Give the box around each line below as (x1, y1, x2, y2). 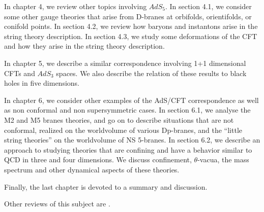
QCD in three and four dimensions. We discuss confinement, (4, 154, 192, 165)
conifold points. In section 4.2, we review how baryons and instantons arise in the (4, 21, 258, 31)
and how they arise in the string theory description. (4, 41, 165, 51)
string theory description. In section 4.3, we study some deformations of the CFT (4, 30, 257, 41)
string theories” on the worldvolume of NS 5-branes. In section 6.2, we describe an (4, 134, 260, 145)
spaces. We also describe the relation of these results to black (56, 67, 247, 78)
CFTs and (4, 67, 35, 78)
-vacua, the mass (197, 154, 249, 165)
